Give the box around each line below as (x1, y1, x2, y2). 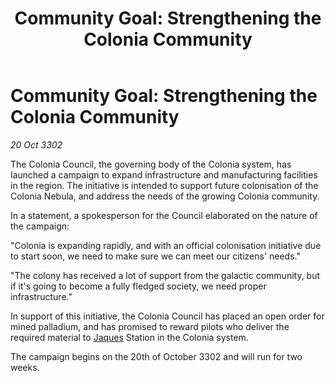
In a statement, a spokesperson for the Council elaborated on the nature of (10, 209, 318, 221)
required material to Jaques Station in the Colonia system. (10, 331, 249, 343)
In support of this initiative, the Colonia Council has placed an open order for (10, 310, 325, 322)
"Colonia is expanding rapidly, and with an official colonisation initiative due (10, 239, 322, 251)
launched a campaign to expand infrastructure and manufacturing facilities (10, 168, 318, 181)
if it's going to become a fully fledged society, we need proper (10, 280, 267, 292)
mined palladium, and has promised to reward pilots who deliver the (10, 320, 290, 332)
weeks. (10, 361, 40, 373)
